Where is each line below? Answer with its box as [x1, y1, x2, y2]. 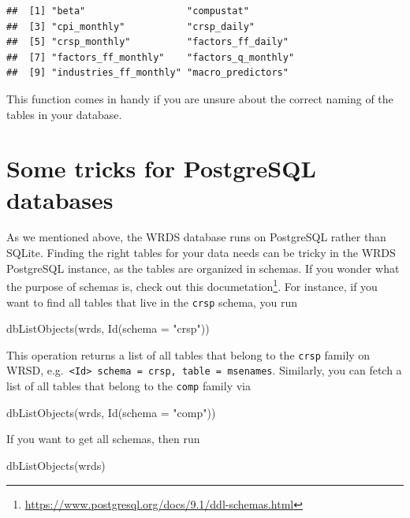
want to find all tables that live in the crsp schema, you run [6, 293, 298, 310]
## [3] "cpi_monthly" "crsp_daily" [6, 20, 255, 32]
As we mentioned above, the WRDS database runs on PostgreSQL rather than [6, 229, 386, 245]
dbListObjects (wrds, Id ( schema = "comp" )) [6, 404, 216, 420]
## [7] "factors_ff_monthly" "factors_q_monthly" [6, 51, 295, 63]
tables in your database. [6, 106, 122, 122]
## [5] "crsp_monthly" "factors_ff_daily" [6, 36, 289, 48]
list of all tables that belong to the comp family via [6, 378, 251, 394]
